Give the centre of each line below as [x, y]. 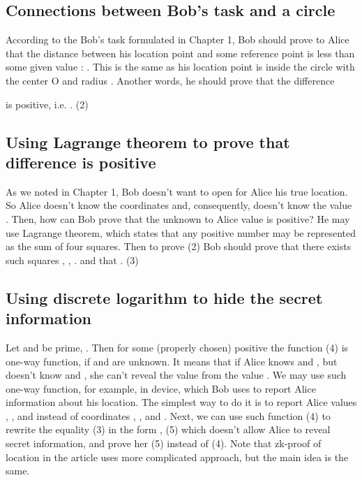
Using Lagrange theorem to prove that [148, 141]
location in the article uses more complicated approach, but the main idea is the [177, 457]
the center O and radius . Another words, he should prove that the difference [170, 80]
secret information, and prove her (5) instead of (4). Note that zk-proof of [164, 443]
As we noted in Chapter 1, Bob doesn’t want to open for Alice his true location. [177, 191]
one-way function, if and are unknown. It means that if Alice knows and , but [172, 361]
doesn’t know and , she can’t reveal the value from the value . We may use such [176, 375]
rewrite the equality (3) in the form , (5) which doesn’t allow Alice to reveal [168, 429]
